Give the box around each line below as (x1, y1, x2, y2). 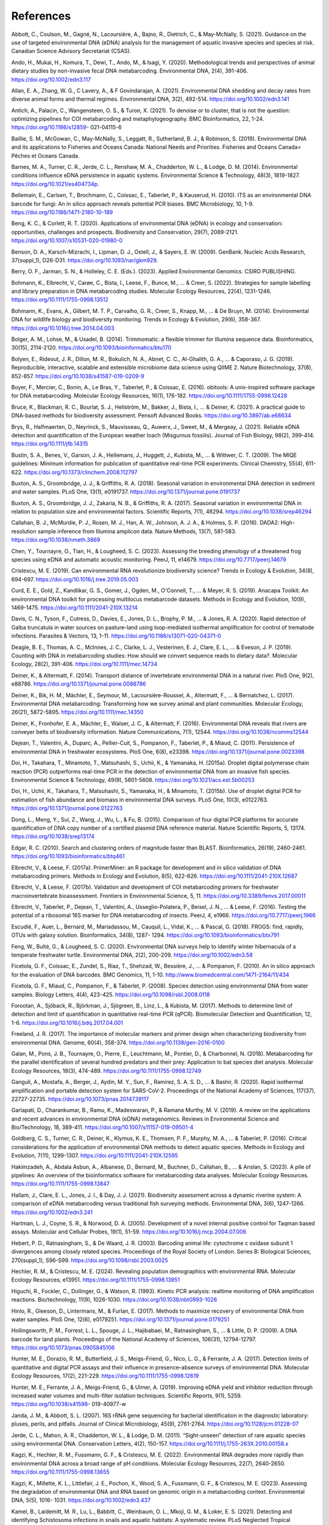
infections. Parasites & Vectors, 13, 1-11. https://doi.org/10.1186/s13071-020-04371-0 (11, 632, 222, 640)
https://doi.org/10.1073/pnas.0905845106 (11, 1344, 115, 1351)
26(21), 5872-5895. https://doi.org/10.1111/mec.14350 (11, 708, 144, 716)
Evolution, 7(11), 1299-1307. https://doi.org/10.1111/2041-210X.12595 (11, 1152, 179, 1159)
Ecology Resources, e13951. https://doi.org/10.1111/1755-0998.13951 (11, 1276, 180, 1283)
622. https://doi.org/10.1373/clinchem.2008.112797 (11, 468, 138, 476)
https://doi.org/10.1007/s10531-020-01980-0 (11, 237, 123, 244)
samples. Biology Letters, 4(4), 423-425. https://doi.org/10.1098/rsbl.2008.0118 (11, 991, 210, 998)
